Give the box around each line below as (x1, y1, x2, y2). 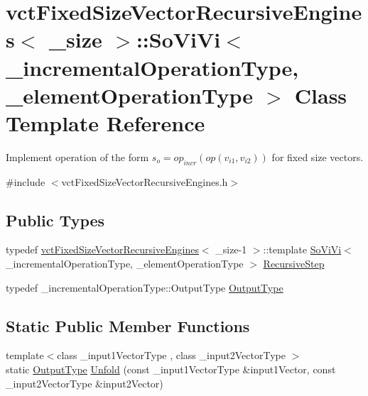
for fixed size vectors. (271, 149, 364, 164)
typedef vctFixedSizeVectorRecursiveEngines (6, 242, 199, 257)
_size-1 (215, 242, 247, 257)
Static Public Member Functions (6, 314, 250, 336)
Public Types (6, 209, 105, 231)
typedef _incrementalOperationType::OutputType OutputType (6, 280, 283, 295)
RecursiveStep (263, 256, 325, 271)
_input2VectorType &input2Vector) (6, 375, 163, 390)
